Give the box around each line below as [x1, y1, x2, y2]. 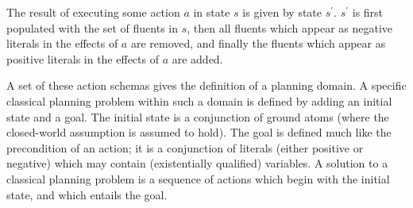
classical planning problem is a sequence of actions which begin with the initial [6, 170, 390, 187]
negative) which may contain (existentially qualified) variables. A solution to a [6, 155, 388, 171]
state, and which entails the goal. [6, 186, 168, 202]
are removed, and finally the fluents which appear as [130, 35, 386, 52]
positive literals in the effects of [6, 50, 159, 67]
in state [193, 4, 230, 20]
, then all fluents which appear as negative [187, 19, 393, 36]
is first [352, 4, 384, 20]
